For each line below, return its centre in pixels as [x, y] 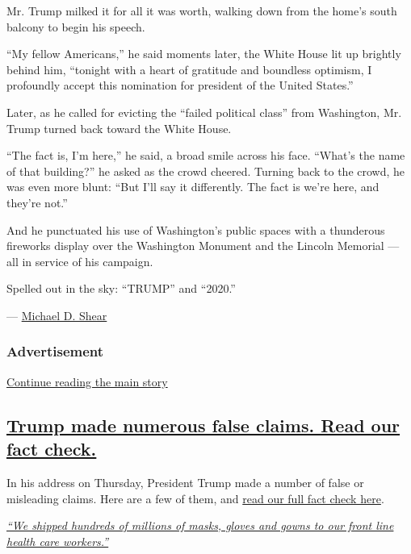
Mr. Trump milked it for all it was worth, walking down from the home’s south [202, 10]
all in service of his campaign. [80, 261]
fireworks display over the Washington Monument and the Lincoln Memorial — [203, 246]
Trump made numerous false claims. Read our [203, 425]
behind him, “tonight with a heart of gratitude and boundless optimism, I [189, 69]
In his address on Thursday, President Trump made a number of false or [185, 482]
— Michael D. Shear [57, 315]
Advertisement [55, 351]
